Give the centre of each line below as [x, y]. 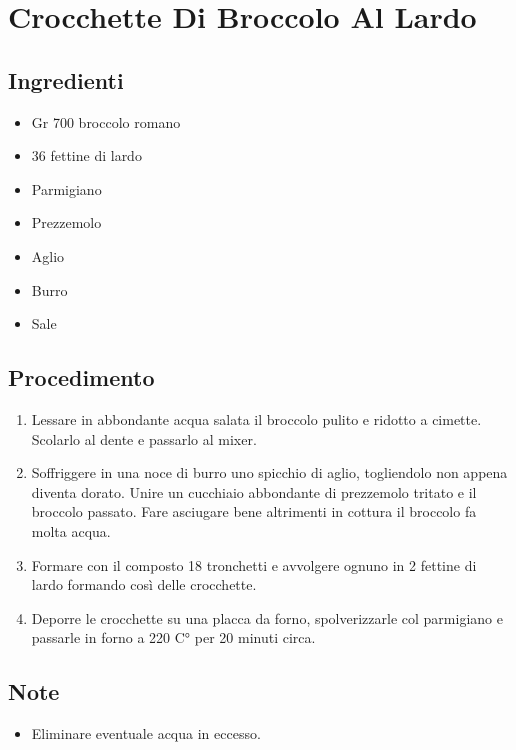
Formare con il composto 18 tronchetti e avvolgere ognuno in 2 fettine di [254, 564]
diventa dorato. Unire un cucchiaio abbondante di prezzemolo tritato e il [254, 491]
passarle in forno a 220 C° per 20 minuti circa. [173, 637]
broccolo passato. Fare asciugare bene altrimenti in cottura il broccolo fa [254, 511]
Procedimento [81, 377]
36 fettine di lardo [86, 155]
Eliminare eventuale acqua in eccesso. [146, 733]
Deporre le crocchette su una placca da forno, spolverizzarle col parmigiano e [267, 617]
